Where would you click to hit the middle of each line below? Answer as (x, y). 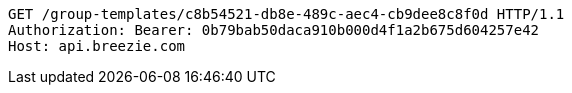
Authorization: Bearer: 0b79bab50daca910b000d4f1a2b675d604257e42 (274, 30)
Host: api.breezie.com (97, 46)
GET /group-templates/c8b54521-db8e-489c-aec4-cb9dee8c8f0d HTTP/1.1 (286, 14)
